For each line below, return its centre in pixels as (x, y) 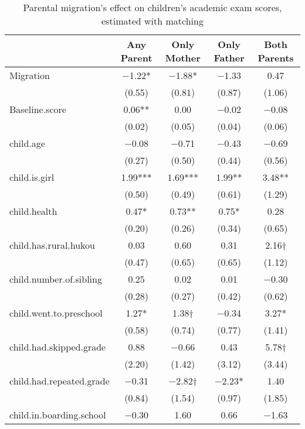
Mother (183, 58)
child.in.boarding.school (58, 415)
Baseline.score (38, 109)
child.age (27, 143)
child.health (33, 211)
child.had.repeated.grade (60, 381)
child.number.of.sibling (56, 279)
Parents (276, 58)
